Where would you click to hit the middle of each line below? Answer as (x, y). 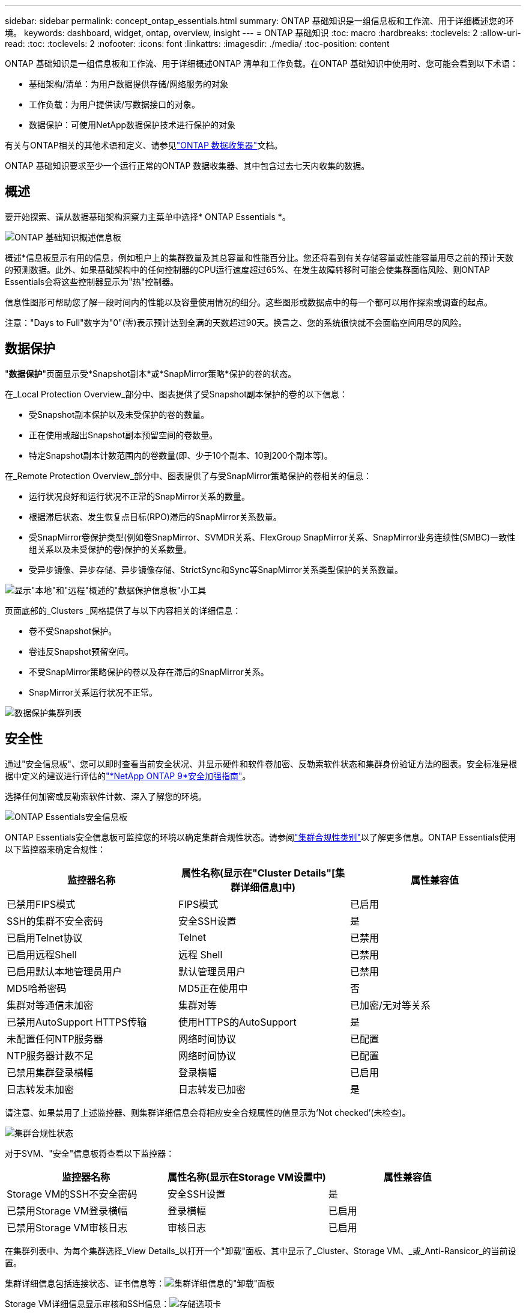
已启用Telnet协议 (45, 938)
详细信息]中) (268, 887)
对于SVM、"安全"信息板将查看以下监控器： (90, 1153)
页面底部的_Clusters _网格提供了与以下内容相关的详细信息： (123, 610)
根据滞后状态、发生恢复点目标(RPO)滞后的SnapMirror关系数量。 (155, 516)
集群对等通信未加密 (50, 1005)
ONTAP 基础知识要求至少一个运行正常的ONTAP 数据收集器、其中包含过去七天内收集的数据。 (187, 166)
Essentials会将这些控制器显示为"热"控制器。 (92, 281)
